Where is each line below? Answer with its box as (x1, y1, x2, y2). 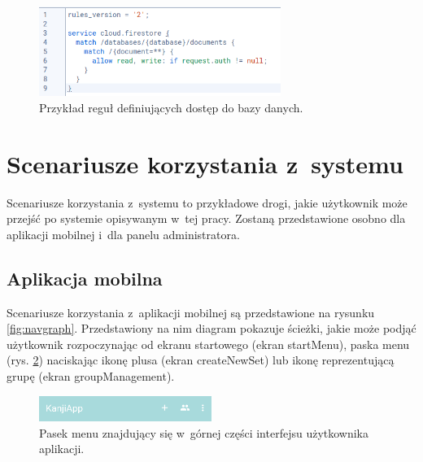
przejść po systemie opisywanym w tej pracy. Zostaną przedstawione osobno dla (7, 210, 406, 227)
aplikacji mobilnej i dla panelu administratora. (7, 225, 240, 242)
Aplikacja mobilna (7, 265, 163, 290)
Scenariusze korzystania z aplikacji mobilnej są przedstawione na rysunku (7, 303, 375, 320)
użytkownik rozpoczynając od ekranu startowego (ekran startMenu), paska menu (7, 335, 410, 352)
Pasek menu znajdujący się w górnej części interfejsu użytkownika (39, 424, 369, 441)
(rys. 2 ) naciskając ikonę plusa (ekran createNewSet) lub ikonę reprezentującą (7, 351, 395, 368)
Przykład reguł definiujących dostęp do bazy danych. (39, 98, 303, 115)
